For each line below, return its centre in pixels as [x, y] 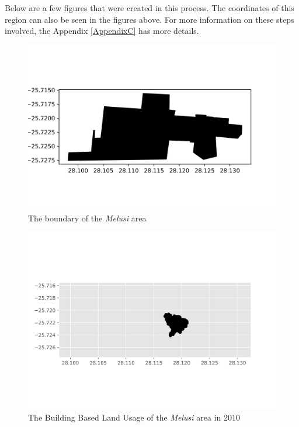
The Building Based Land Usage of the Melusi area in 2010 [134, 417]
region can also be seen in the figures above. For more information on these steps [149, 19]
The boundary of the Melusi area [87, 218]
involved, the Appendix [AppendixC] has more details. [102, 31]
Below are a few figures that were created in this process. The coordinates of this [149, 8]
